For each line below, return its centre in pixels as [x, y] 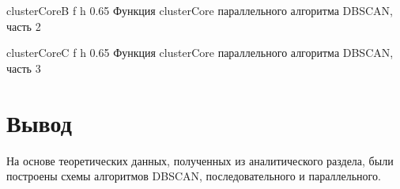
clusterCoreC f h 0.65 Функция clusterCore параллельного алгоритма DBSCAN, [200, 53]
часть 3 [24, 68]
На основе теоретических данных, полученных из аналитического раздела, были [200, 160]
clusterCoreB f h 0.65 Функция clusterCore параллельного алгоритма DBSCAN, [200, 10]
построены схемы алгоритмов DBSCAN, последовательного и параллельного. [194, 176]
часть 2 [24, 26]
